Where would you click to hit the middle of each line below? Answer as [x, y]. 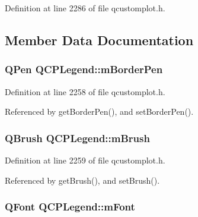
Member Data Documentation [99, 40]
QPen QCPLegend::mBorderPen [84, 69]
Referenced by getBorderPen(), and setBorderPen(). [99, 111]
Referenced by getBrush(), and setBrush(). [82, 180]
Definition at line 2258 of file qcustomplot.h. [85, 91]
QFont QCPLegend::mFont [70, 207]
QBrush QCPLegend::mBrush [77, 138]
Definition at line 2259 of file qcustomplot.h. [85, 160]
